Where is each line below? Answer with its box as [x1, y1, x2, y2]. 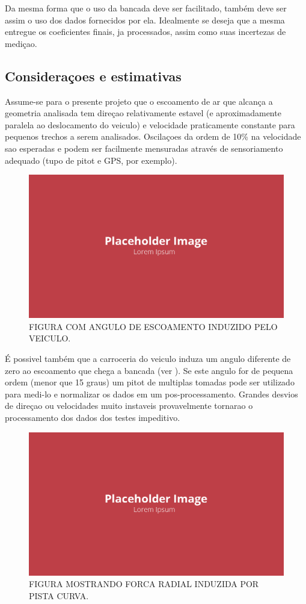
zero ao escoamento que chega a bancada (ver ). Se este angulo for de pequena [5, 364, 293, 376]
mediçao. [5, 37, 37, 49]
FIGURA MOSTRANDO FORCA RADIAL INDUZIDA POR [29, 578, 259, 590]
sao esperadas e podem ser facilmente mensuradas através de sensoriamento [5, 142, 283, 154]
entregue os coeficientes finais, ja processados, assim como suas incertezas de [5, 25, 286, 38]
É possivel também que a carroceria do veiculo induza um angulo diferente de [5, 352, 291, 364]
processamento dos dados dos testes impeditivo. [5, 411, 180, 423]
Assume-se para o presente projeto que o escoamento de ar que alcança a [5, 95, 273, 107]
